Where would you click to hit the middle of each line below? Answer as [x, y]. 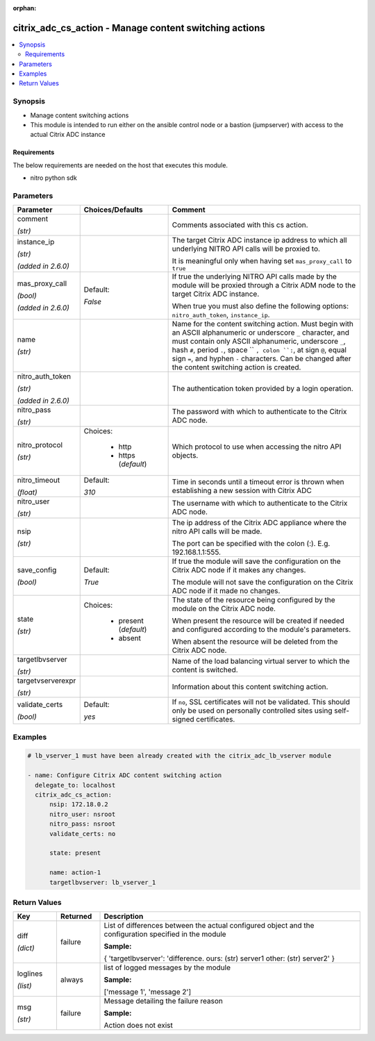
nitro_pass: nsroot [83, 824]
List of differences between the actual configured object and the [209, 926]
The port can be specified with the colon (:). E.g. [251, 544]
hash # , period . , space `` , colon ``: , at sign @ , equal [259, 350]
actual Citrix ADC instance [68, 135]
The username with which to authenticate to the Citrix [260, 503]
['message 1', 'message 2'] [148, 992]
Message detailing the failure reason [164, 1001]
